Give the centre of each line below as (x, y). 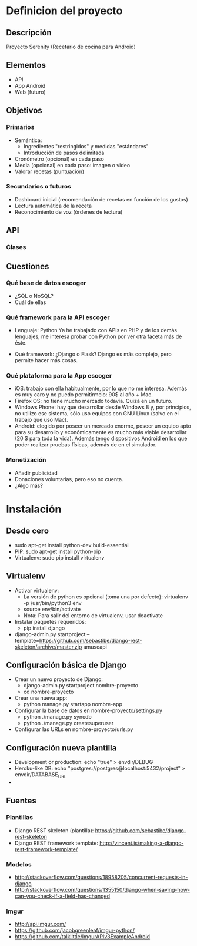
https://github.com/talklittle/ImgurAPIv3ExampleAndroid (82, 937)
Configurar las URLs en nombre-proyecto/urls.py (74, 729)
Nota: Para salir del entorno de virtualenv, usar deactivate (93, 615)
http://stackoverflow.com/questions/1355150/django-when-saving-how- (102, 889)
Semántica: (28, 140)
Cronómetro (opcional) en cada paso (59, 159)
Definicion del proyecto (64, 11)
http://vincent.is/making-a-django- (142, 843)
